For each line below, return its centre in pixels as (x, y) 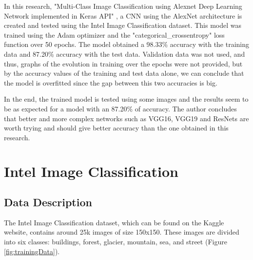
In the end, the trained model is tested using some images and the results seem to (126, 99)
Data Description (48, 202)
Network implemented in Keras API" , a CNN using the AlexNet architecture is (123, 15)
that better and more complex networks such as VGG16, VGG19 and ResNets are (126, 118)
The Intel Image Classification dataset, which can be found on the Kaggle (114, 222)
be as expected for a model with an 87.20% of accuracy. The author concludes (120, 108)
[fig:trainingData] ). (32, 251)
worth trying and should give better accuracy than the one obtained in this (116, 128)
